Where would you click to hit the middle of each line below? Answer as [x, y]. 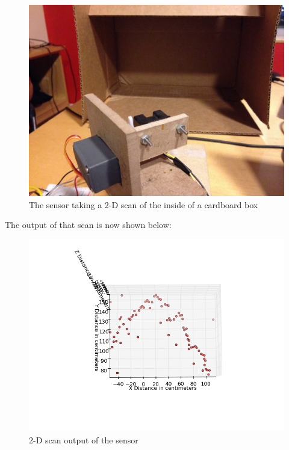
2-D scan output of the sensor [84, 439]
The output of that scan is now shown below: [88, 225]
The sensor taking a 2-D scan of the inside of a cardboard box [144, 204]
